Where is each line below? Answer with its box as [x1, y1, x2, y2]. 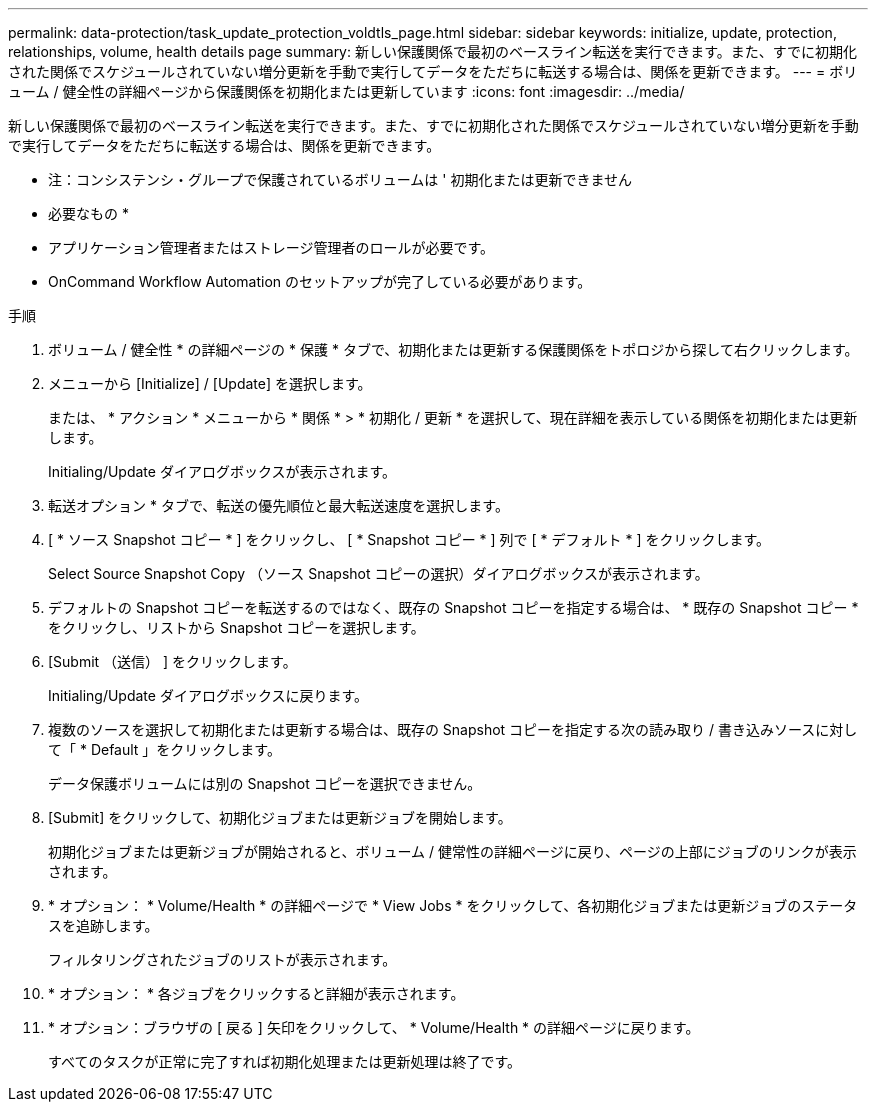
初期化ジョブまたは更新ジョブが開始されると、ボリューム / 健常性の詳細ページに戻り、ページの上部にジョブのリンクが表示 [48, 843, 857, 860]
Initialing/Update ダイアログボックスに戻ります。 [48, 687, 369, 704]
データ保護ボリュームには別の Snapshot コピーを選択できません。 [48, 775, 482, 792]
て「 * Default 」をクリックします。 [48, 741, 281, 758]
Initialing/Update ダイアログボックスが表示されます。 [48, 463, 397, 480]
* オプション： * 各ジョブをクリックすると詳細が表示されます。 [48, 985, 465, 1002]
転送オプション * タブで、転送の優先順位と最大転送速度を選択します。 [48, 497, 509, 514]
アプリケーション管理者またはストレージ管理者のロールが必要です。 [48, 239, 495, 256]
